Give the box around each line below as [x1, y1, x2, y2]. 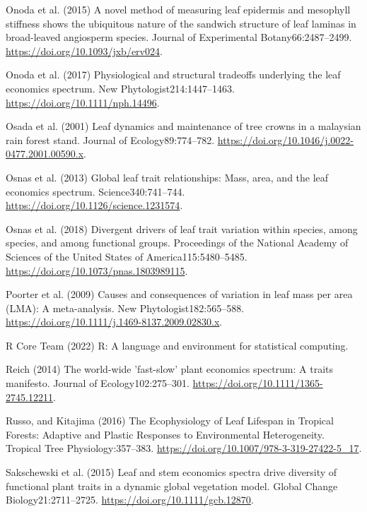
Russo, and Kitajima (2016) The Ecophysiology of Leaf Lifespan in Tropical [6, 413, 334, 428]
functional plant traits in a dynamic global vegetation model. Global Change [6, 478, 338, 493]
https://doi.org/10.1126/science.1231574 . [6, 198, 183, 213]
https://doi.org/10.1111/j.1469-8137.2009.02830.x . [6, 314, 223, 329]
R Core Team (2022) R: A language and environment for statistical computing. [6, 338, 349, 352]
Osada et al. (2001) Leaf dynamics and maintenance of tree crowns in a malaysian [6, 119, 361, 133]
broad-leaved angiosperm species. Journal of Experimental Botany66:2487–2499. [6, 30, 352, 44]
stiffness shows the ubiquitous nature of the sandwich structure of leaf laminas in [6, 16, 356, 30]
